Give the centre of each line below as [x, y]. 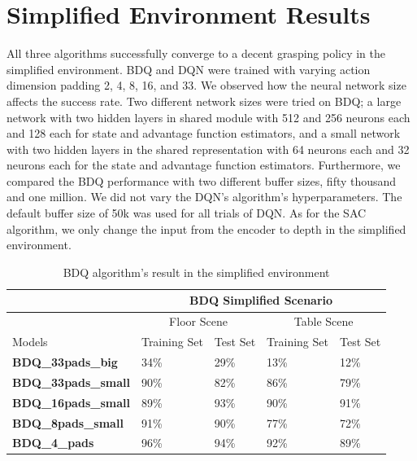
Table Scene [324, 321]
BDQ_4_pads [53, 443]
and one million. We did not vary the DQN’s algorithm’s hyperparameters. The [204, 197]
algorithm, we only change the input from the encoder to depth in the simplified [206, 228]
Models [30, 342]
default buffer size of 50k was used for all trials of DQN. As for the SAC [187, 213]
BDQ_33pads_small [71, 382]
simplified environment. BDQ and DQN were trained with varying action [189, 69]
